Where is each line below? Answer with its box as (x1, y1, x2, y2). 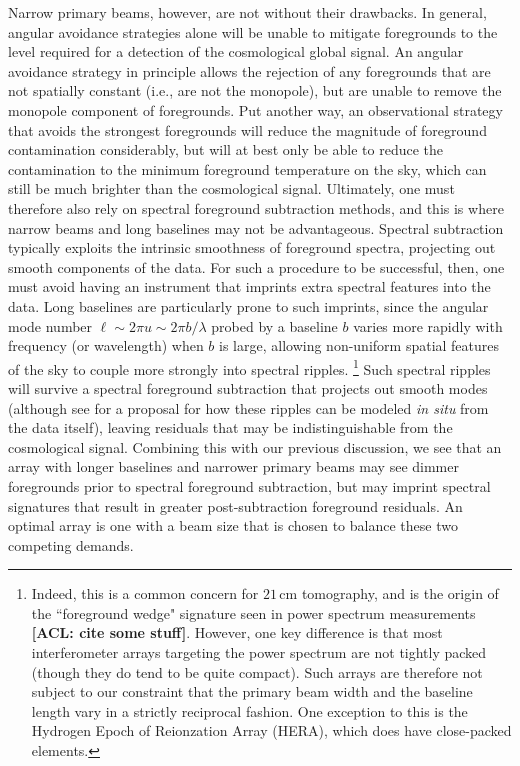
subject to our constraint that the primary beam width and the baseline (31, 681, 473, 702)
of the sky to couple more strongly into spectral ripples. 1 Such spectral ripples (8, 355, 491, 379)
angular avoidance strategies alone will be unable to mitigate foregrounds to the (8, 21, 498, 42)
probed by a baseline (211, 315, 338, 336)
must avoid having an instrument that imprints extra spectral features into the (8, 276, 491, 297)
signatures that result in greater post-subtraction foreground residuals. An (8, 495, 463, 516)
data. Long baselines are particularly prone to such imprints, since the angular (8, 295, 489, 316)
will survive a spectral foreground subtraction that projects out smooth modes (8, 377, 488, 398)
